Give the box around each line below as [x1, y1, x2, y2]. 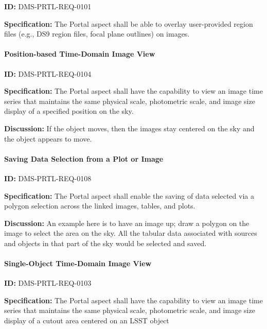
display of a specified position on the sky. [4, 106, 134, 116]
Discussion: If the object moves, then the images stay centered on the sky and [4, 123, 255, 133]
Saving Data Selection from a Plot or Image [4, 153, 164, 164]
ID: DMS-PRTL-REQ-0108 [4, 172, 92, 183]
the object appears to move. [4, 133, 92, 144]
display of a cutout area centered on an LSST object [4, 315, 169, 326]
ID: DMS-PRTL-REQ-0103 [4, 278, 92, 288]
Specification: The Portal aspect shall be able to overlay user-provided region [4, 18, 253, 29]
